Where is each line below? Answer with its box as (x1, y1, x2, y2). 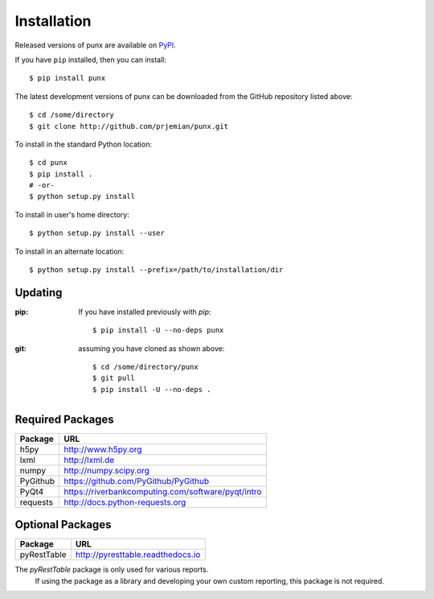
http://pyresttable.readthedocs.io (75, 549, 201, 560)
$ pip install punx (29, 73, 106, 83)
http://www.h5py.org (63, 444, 142, 455)
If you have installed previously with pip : (78, 307, 212, 316)
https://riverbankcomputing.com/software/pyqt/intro (63, 485, 262, 497)
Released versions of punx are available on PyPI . (14, 40, 176, 50)
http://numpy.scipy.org (63, 465, 150, 476)
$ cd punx (29, 158, 68, 167)
